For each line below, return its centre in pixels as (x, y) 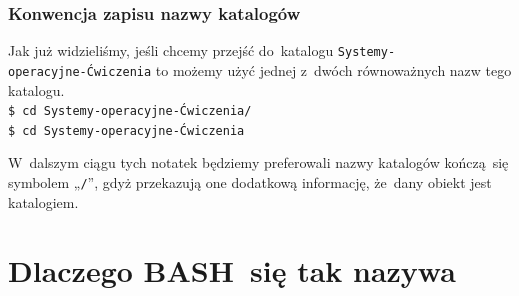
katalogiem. (43, 201)
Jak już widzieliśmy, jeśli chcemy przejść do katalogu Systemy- (202, 50)
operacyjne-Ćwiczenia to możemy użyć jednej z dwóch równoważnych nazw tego (260, 69)
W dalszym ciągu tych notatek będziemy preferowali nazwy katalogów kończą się (258, 162)
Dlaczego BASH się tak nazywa (232, 270)
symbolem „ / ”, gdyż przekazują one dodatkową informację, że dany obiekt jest (250, 182)
